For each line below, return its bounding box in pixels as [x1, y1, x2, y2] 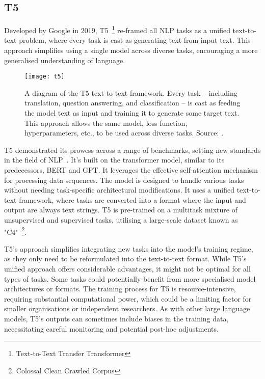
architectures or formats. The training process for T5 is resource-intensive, [4, 283, 236, 294]
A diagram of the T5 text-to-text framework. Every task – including [24, 87, 237, 98]
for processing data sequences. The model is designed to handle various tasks [4, 174, 244, 185]
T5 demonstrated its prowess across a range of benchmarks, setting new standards [4, 144, 261, 155]
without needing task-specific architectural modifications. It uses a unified [4, 184, 234, 195]
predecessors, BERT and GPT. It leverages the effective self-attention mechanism [4, 165, 258, 175]
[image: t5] [24, 73, 65, 80]
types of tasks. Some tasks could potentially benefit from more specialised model [4, 273, 256, 284]
